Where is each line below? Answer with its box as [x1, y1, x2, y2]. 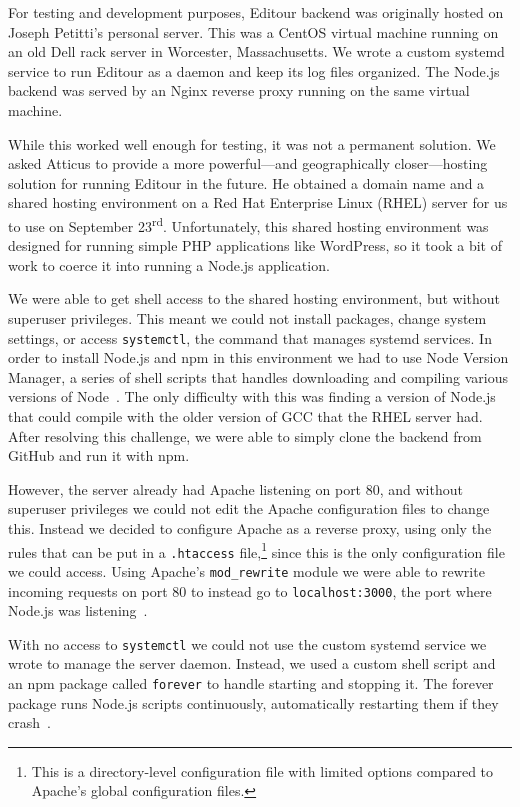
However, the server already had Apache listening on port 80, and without [8, 478, 463, 499]
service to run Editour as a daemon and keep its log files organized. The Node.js [8, 60, 500, 81]
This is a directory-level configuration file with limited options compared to [31, 760, 494, 781]
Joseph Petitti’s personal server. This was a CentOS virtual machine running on [8, 21, 499, 42]
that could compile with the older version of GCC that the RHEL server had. [8, 406, 483, 426]
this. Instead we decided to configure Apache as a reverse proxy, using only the [8, 517, 492, 538]
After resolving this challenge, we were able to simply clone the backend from [8, 425, 482, 446]
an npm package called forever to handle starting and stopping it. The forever [8, 673, 494, 694]
